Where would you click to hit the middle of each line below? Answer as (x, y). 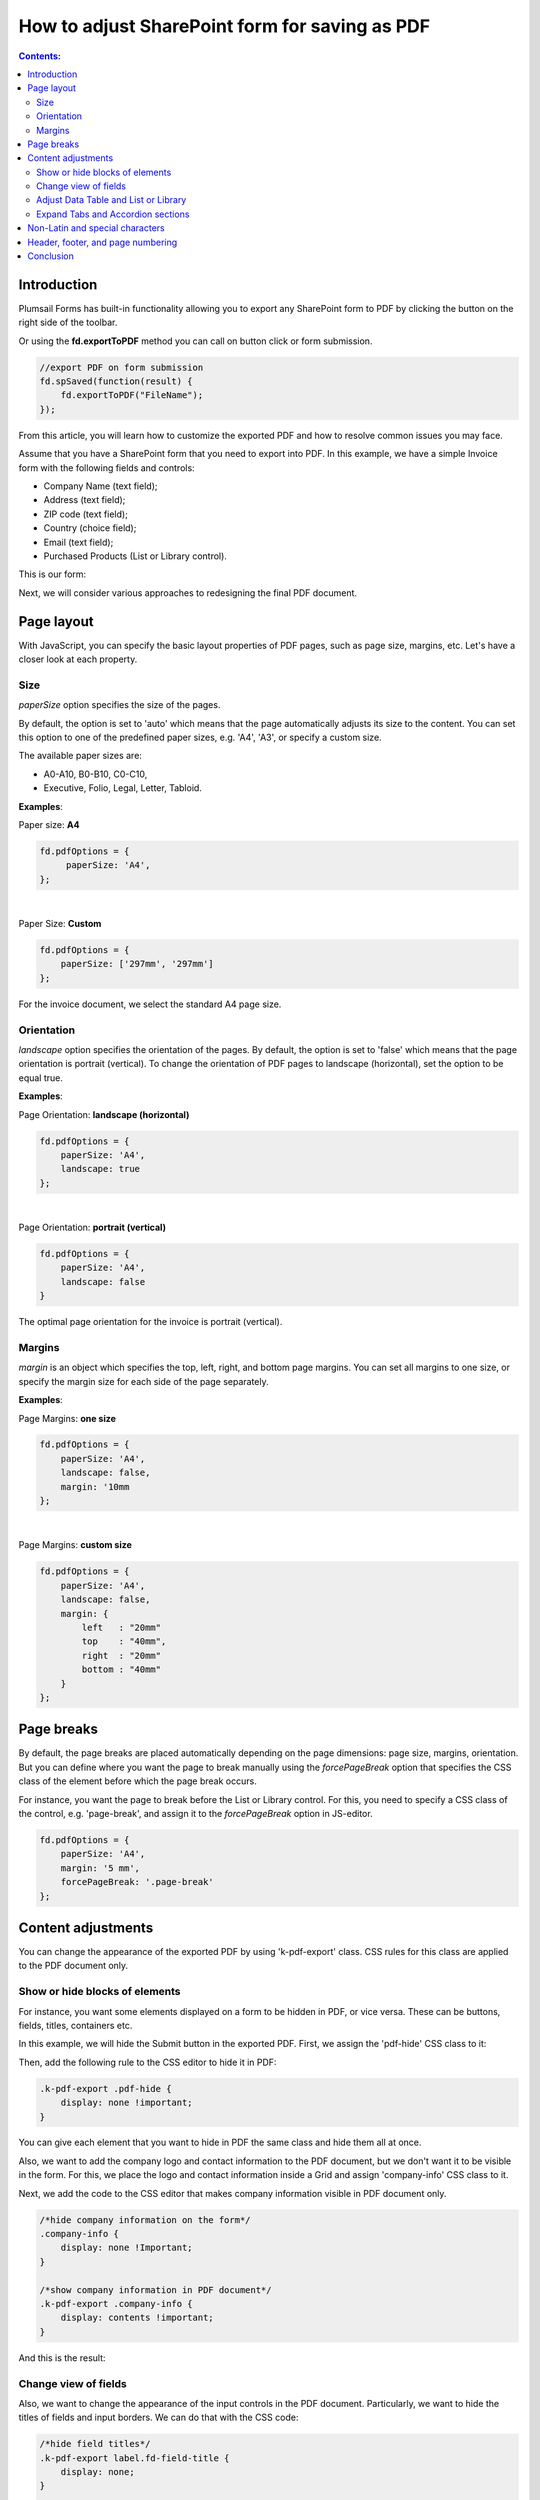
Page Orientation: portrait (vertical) (92, 1227)
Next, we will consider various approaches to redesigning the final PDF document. (188, 592)
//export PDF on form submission (121, 367)
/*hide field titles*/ (95, 2444)
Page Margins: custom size (75, 1545)
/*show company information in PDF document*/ (155, 2289)
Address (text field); (84, 500)
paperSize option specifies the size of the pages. (119, 705)
